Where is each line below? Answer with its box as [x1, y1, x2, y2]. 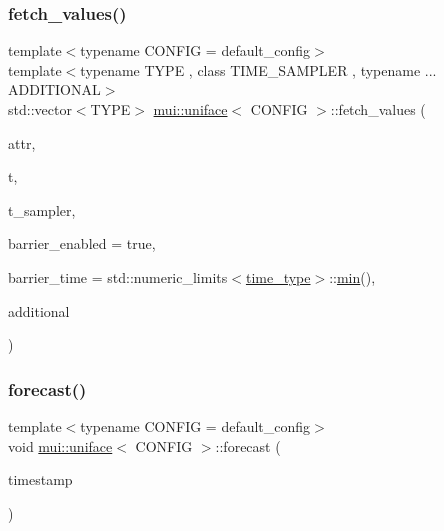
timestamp [8, 469, 73, 490]
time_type [245, 266, 311, 287]
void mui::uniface [8, 435, 113, 456]
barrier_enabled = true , [8, 233, 156, 254]
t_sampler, [8, 199, 76, 220]
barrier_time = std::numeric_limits [8, 266, 228, 287]
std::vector [8, 99, 72, 119]
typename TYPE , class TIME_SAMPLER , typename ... [80, 59, 437, 80]
